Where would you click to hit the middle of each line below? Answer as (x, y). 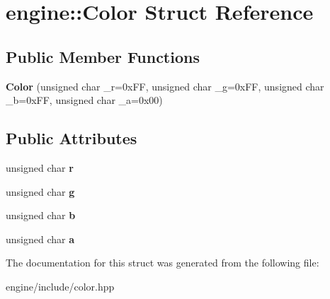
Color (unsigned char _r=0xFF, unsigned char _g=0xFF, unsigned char (165, 86)
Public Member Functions (103, 56)
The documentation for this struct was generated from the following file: (163, 263)
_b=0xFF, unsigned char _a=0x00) (84, 100)
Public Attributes (72, 138)
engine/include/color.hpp (60, 286)
